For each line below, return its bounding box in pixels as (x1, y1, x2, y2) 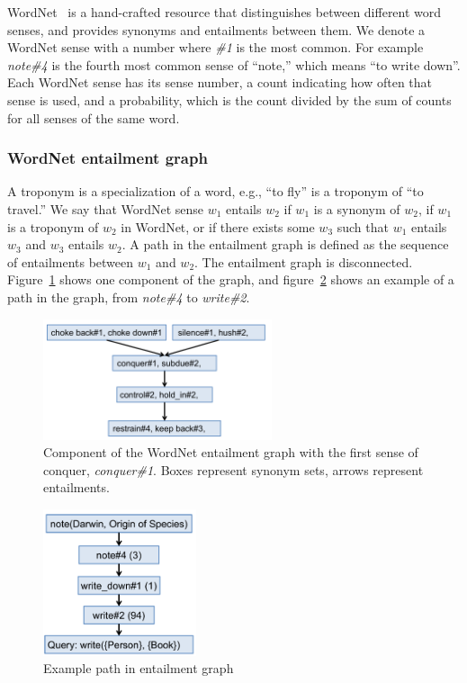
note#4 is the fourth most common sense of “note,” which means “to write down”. (7, 55, 461, 74)
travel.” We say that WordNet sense (7, 199, 204, 218)
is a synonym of (313, 199, 400, 218)
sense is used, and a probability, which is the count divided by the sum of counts (7, 90, 452, 109)
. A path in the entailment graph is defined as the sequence (121, 235, 449, 254)
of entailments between (7, 252, 134, 271)
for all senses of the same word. (7, 108, 180, 127)
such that (337, 217, 389, 236)
